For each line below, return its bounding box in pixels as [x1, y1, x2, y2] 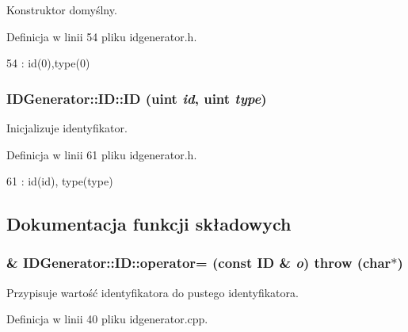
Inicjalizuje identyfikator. [6, 120, 128, 135]
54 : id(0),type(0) [6, 55, 90, 71]
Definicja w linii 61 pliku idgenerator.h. [6, 146, 197, 162]
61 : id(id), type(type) [6, 173, 113, 189]
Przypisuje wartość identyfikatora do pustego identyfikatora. [6, 284, 299, 300]
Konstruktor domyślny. [6, 2, 117, 17]
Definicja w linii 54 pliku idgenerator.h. [6, 28, 197, 44]
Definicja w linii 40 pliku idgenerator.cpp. [6, 311, 208, 327]
